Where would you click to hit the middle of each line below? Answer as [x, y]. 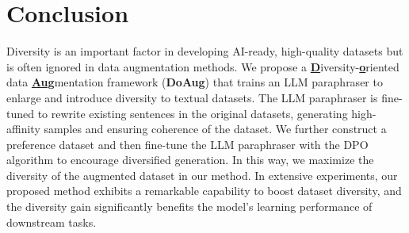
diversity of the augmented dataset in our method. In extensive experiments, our [202, 175]
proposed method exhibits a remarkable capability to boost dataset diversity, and [204, 191]
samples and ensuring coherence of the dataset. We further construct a [215, 129]
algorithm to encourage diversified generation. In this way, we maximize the [190, 160]
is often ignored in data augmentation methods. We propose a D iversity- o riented [203, 66]
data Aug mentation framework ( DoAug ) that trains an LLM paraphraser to [195, 82]
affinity [23, 129]
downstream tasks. [52, 222]
